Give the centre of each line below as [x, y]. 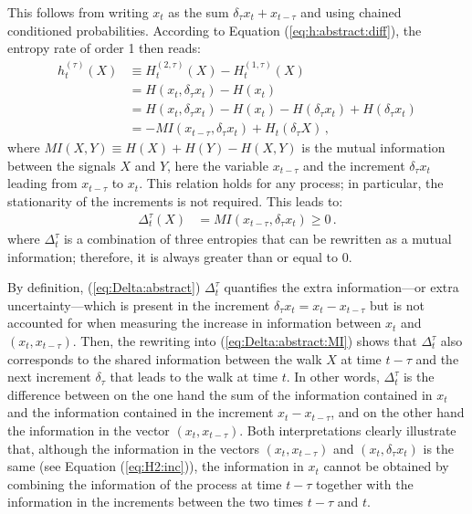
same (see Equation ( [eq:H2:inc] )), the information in [156, 466]
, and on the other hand [398, 412]
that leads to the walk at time [194, 377]
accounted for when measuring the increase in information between [194, 323]
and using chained [351, 12]
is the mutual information [373, 147]
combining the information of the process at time [145, 483]
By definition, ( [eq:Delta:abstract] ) [104, 287]
